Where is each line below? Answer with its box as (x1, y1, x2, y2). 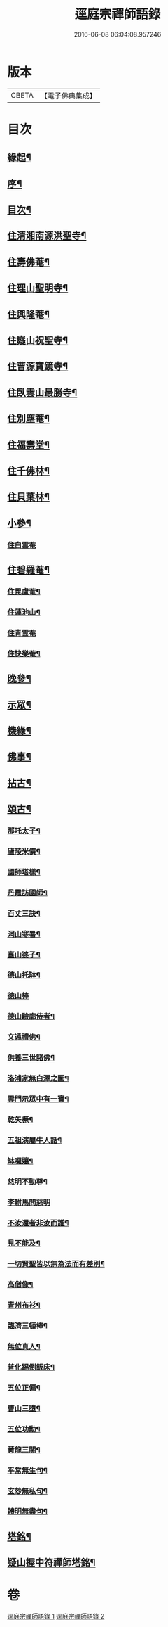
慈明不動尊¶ (7, 1176, 48, 1186)
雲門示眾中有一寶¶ (7, 1094, 69, 1104)
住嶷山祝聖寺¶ (7, 335, 69, 346)
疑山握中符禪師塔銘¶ (7, 1557, 96, 1569)
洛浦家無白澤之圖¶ (7, 1073, 69, 1083)
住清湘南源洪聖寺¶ (7, 230, 87, 242)
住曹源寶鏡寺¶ (7, 360, 69, 373)
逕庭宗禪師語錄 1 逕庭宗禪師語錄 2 (7, 1612, 105, 1621)
